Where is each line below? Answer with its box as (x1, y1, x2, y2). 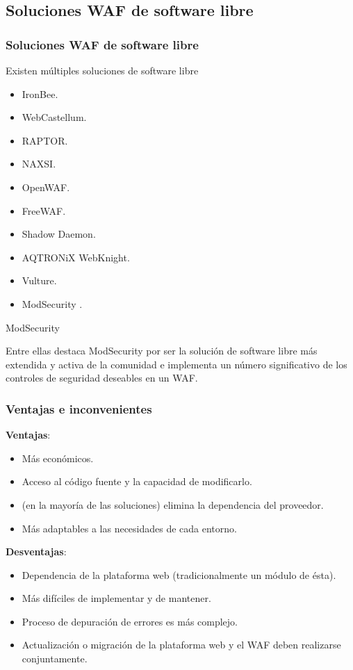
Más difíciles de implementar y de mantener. (22, 591, 211, 605)
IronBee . (22, 86, 58, 101)
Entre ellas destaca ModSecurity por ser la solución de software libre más (6, 343, 318, 358)
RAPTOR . (22, 133, 68, 147)
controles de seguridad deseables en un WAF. (6, 370, 198, 385)
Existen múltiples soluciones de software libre (6, 63, 199, 77)
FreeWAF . (22, 203, 66, 218)
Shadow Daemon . (22, 227, 96, 241)
